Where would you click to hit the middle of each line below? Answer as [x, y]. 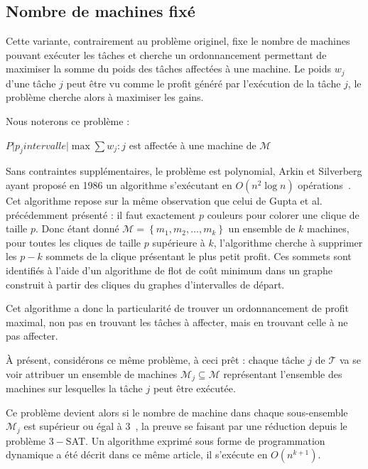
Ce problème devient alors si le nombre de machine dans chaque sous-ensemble [177, 412]
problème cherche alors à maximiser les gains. [105, 97]
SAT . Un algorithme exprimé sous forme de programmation [195, 440]
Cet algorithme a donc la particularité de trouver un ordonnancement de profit [177, 308]
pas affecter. [32, 336]
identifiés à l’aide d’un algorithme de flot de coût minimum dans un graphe [169, 270]
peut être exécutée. [194, 388]
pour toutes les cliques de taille [74, 242]
